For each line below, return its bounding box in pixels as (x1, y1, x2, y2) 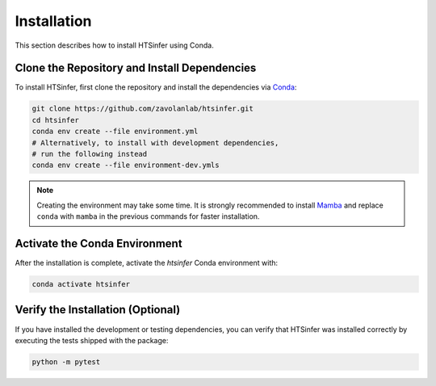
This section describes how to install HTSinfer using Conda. (15, 40, 214, 50)
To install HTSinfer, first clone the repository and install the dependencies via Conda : (15, 82, 297, 92)
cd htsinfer (31, 115, 80, 124)
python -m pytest (31, 357, 101, 367)
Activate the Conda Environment (15, 237, 182, 250)
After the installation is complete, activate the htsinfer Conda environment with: (15, 258, 279, 268)
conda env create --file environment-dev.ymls (31, 161, 220, 170)
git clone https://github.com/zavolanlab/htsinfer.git (31, 104, 254, 113)
